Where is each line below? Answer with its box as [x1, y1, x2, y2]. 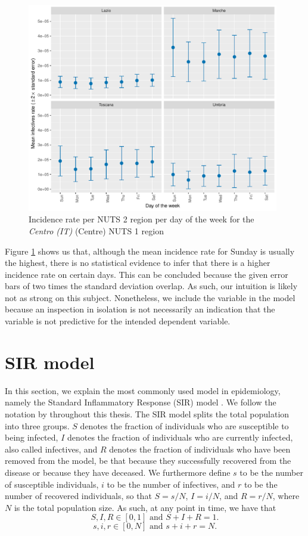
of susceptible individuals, [5, 478, 99, 490]
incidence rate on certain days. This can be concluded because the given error [5, 268, 288, 280]
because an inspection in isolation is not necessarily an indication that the [5, 303, 275, 315]
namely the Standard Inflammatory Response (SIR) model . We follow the [5, 396, 276, 408]
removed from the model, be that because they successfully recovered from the [5, 454, 291, 467]
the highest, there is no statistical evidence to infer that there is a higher [5, 256, 270, 269]
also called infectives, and [5, 442, 98, 455]
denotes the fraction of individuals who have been [109, 442, 291, 455]
